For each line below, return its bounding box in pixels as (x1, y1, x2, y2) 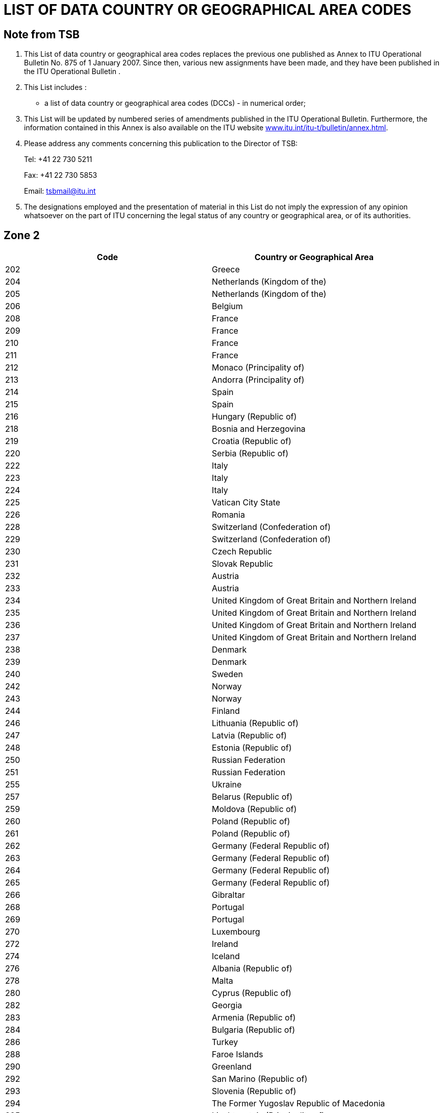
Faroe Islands (211, 1049, 263, 1060)
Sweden (211, 669, 243, 680)
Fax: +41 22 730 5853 (24, 171, 97, 180)
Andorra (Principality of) (211, 375, 305, 385)
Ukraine (211, 779, 242, 790)
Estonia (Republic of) (211, 743, 292, 753)
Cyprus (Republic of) (211, 988, 291, 999)
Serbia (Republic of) (211, 448, 288, 459)
